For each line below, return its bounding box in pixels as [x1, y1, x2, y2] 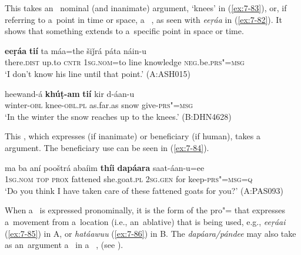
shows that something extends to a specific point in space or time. [5, 25, 244, 37]
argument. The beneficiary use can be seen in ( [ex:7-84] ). [5, 141, 209, 153]
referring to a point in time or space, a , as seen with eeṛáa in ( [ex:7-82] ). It [5, 13, 282, 25]
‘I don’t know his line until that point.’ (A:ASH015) [5, 67, 190, 79]
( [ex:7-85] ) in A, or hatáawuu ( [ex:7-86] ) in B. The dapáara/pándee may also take [5, 227, 296, 239]
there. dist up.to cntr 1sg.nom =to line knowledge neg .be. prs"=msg [5, 56, 245, 68]
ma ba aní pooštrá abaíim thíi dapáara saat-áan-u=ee [5, 161, 205, 173]
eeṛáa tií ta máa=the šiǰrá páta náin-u [5, 44, 146, 56]
